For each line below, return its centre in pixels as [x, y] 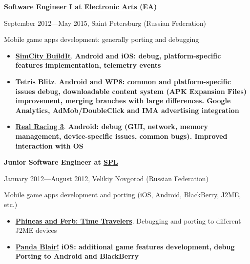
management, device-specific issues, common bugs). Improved [121, 136]
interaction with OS [49, 145]
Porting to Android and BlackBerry [77, 256]
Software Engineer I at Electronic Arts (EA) [81, 6]
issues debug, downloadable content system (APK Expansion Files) [131, 91]
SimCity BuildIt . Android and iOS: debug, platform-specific [118, 55]
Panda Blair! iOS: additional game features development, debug [125, 246]
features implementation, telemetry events [88, 65]
